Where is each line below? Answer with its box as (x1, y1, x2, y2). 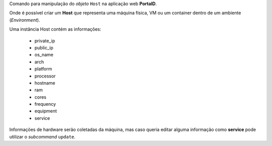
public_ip (34, 44, 54, 50)
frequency (34, 101, 56, 107)
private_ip (34, 38, 55, 44)
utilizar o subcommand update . (9, 133, 76, 139)
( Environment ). (9, 17, 40, 23)
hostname (34, 80, 55, 86)
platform (34, 66, 52, 72)
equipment (34, 108, 57, 114)
